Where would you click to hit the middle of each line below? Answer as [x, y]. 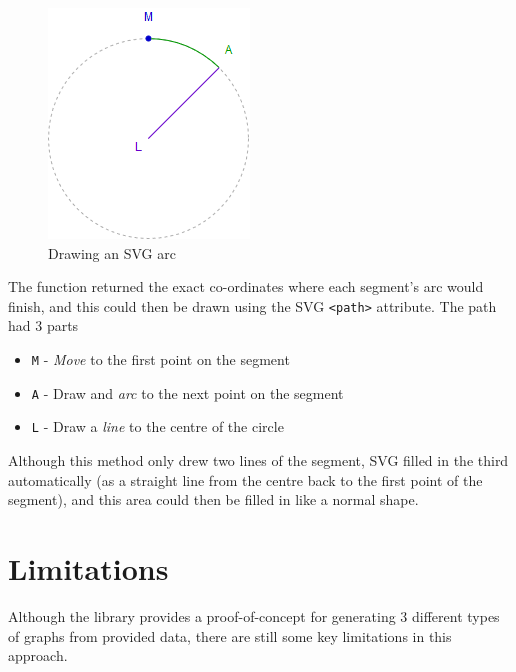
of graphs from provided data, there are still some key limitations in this [230, 635]
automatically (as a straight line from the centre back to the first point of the [245, 479]
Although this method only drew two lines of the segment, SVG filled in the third [258, 460]
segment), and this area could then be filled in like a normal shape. [213, 499]
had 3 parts [43, 325]
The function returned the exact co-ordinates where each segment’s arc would [246, 286]
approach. [38, 655]
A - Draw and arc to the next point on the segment [187, 392]
